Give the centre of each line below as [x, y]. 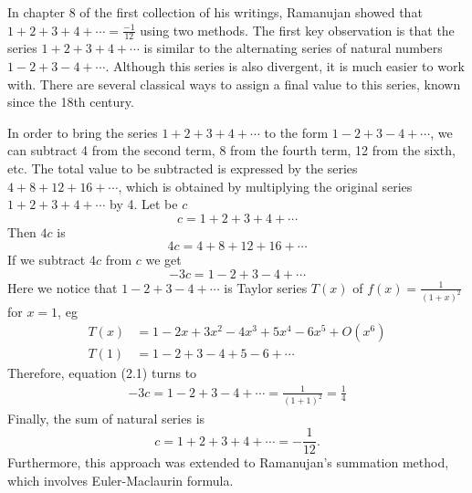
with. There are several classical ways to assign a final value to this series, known [234, 84]
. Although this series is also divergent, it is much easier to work [285, 66]
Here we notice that [63, 287]
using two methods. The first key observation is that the [297, 30]
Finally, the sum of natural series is [106, 418]
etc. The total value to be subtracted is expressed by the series [183, 168]
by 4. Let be [144, 204]
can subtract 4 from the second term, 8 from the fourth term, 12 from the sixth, [231, 150]
